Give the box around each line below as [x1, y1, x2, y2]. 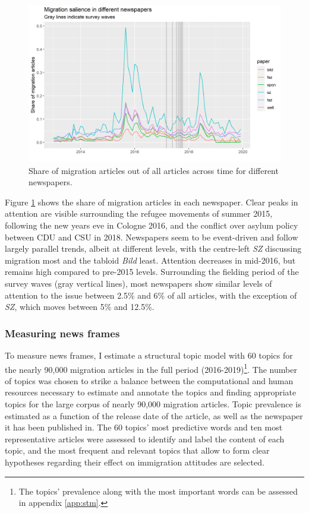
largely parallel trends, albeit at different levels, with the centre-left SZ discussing [5, 242, 302, 255]
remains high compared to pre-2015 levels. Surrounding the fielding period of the [5, 265, 299, 278]
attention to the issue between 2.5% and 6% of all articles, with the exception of [5, 289, 297, 301]
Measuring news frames [5, 325, 120, 340]
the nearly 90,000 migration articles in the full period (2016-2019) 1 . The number [5, 361, 297, 375]
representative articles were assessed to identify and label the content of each [5, 432, 285, 445]
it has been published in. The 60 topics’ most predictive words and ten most [5, 421, 283, 433]
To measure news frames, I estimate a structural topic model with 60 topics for [5, 349, 293, 361]
